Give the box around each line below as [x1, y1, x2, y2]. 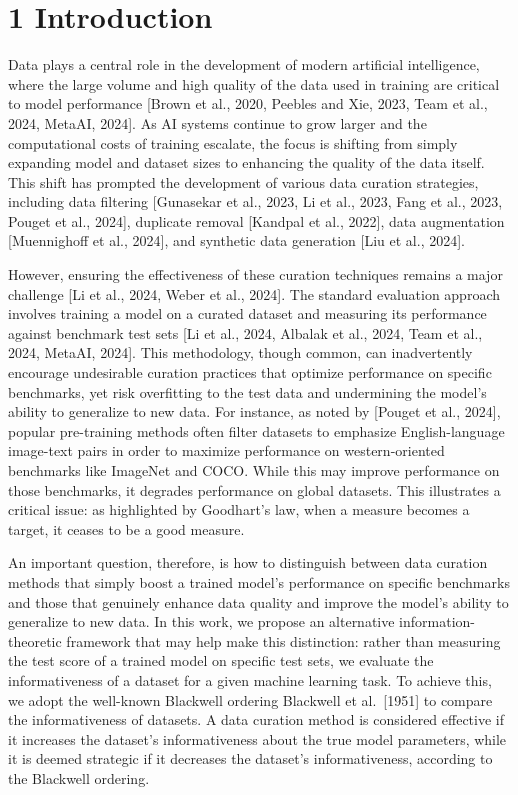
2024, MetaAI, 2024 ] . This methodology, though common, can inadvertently [8, 342, 473, 363]
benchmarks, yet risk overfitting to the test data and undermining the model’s [8, 381, 487, 402]
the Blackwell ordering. [8, 767, 150, 788]
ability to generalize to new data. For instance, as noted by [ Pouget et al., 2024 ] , [8, 401, 501, 422]
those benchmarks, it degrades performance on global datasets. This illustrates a [8, 479, 501, 500]
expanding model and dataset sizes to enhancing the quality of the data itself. [8, 152, 485, 173]
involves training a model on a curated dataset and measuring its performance [8, 303, 487, 324]
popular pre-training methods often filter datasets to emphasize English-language [8, 420, 505, 441]
